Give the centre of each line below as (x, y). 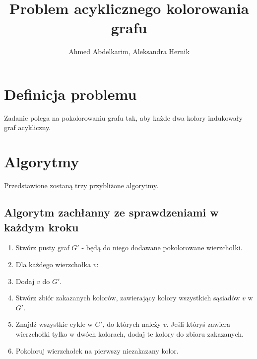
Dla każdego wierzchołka (53, 264)
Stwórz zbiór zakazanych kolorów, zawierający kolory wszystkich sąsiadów (128, 298)
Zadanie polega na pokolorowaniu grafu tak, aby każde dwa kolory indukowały (123, 117)
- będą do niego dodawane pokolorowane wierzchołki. (162, 248)
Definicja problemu (70, 94)
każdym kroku (41, 227)
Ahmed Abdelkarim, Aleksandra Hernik (129, 51)
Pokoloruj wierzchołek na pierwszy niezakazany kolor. (97, 350)
